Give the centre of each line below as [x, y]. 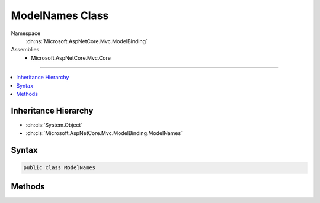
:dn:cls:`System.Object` [54, 125]
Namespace [26, 33]
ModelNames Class [60, 15]
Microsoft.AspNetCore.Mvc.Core [71, 58]
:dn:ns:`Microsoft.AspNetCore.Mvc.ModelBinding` [87, 41]
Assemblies [25, 50]
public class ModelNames [60, 168]
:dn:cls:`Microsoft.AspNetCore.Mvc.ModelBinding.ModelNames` [104, 133]
